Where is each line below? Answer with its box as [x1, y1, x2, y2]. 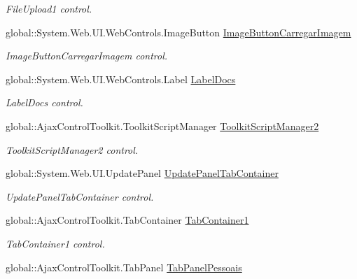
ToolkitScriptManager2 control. [6, 142, 139, 157]
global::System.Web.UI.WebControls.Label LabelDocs [6, 71, 236, 86]
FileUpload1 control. [6, 1, 92, 15]
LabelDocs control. [6, 95, 83, 110]
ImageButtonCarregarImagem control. [6, 48, 168, 63]
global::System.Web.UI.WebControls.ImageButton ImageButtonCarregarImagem [6, 24, 351, 39]
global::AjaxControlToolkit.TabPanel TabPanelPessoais [6, 259, 242, 274]
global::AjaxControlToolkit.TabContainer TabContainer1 [6, 213, 249, 227]
